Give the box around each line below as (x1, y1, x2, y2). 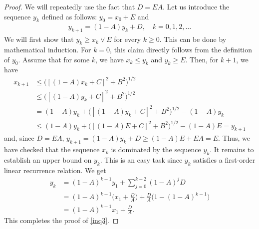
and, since (4, 133, 34, 143)
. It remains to (210, 144, 254, 155)
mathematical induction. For (4, 44, 91, 55)
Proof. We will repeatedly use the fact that (4, 1, 135, 11)
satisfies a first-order (193, 154, 256, 165)
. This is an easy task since (100, 154, 183, 165)
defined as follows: (41, 11, 97, 21)
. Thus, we (218, 133, 250, 143)
